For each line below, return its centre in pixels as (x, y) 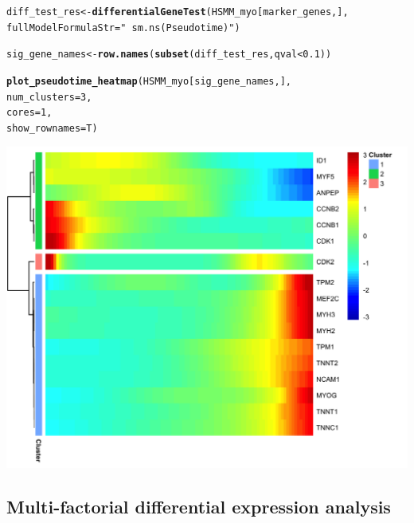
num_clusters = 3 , (49, 97)
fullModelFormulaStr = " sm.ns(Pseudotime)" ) (123, 28)
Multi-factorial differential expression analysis (199, 506)
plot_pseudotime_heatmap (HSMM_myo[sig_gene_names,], (149, 81)
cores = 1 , (29, 113)
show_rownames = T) (52, 128)
